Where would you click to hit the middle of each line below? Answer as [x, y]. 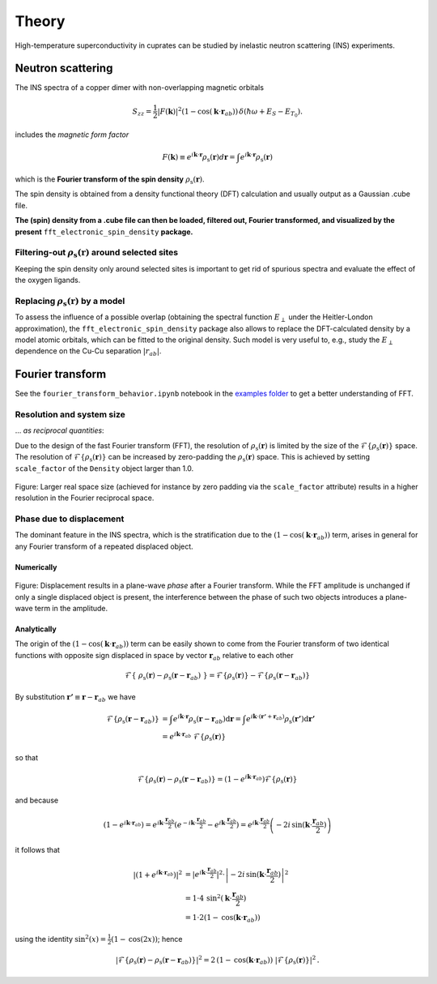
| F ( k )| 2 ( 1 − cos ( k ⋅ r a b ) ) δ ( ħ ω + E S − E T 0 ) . [230, 112]
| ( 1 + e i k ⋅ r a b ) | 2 [158, 874]
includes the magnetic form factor [72, 135]
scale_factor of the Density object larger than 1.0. [104, 468]
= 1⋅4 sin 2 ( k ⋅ [208, 898]
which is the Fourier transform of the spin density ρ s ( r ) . [110, 180]
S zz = [142, 112]
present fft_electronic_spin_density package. [104, 232]
